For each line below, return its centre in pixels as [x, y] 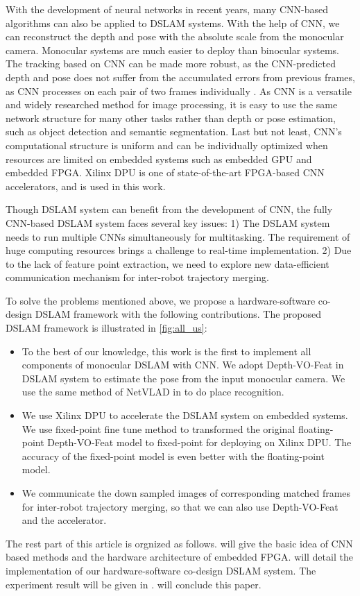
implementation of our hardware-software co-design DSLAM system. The [161, 570]
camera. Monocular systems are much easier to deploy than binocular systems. [172, 50]
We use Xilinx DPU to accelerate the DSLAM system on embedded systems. [185, 415]
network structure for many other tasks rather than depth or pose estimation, [171, 118]
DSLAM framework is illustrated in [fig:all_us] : [106, 328]
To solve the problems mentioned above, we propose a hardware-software [161, 300]
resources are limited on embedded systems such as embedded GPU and [159, 159]
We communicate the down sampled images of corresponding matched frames [186, 493]
